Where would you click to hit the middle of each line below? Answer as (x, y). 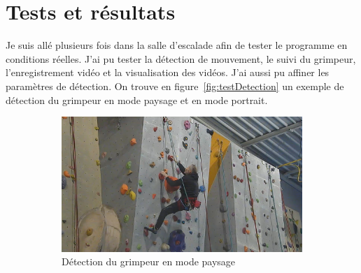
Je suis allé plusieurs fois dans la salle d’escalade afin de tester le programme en (177, 45)
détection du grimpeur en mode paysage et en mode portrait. (137, 99)
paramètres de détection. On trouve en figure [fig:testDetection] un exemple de (175, 86)
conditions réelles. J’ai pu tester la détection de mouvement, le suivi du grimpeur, (181, 58)
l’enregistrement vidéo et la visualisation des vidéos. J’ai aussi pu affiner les (168, 72)
